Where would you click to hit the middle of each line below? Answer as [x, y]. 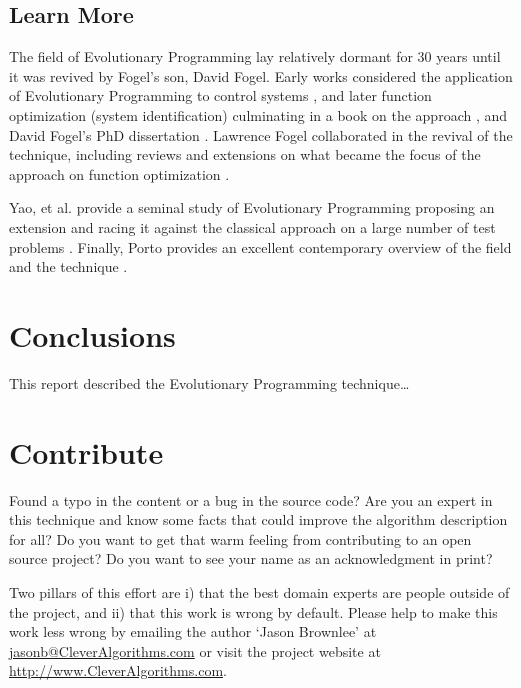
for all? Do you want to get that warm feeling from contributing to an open [240, 538]
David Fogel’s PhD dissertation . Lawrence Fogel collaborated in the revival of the [261, 134]
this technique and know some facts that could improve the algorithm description [258, 519]
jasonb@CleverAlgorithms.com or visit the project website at [195, 650]
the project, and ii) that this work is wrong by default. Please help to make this [253, 611]
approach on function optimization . [119, 173]
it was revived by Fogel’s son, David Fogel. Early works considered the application [261, 75]
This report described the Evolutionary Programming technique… [209, 382]
